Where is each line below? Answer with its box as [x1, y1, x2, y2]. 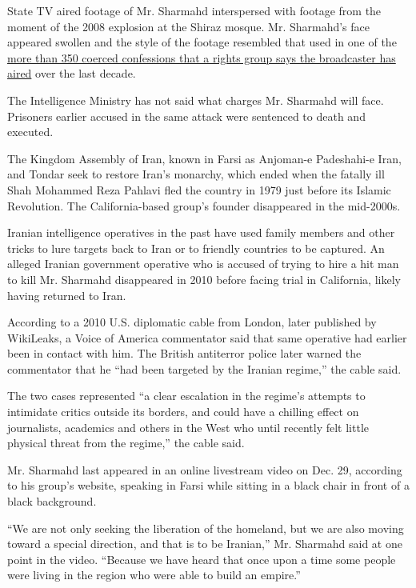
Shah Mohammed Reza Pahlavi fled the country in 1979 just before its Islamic [7, 181, 391, 198]
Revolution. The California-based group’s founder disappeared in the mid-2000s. [7, 197, 401, 214]
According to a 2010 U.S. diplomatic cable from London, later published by [7, 314, 377, 330]
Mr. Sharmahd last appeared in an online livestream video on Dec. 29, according [7, 461, 402, 478]
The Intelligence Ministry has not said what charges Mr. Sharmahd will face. [7, 91, 384, 108]
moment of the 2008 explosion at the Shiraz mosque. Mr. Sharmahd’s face [7, 18, 370, 34]
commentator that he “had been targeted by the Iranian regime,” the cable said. [7, 360, 402, 377]
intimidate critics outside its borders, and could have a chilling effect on [7, 403, 359, 420]
